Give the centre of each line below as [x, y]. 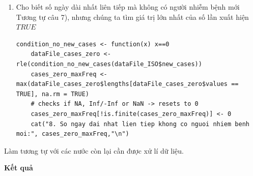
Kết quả [19, 168]
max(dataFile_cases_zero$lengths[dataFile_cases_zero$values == [127, 84]
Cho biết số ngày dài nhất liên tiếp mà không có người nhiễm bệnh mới [128, 7]
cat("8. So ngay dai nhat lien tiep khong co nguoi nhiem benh [140, 124]
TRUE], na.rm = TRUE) [52, 94]
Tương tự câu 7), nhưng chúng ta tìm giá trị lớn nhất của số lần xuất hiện [132, 17]
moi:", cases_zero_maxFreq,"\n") [73, 134]
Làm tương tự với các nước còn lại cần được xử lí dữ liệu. [94, 150]
